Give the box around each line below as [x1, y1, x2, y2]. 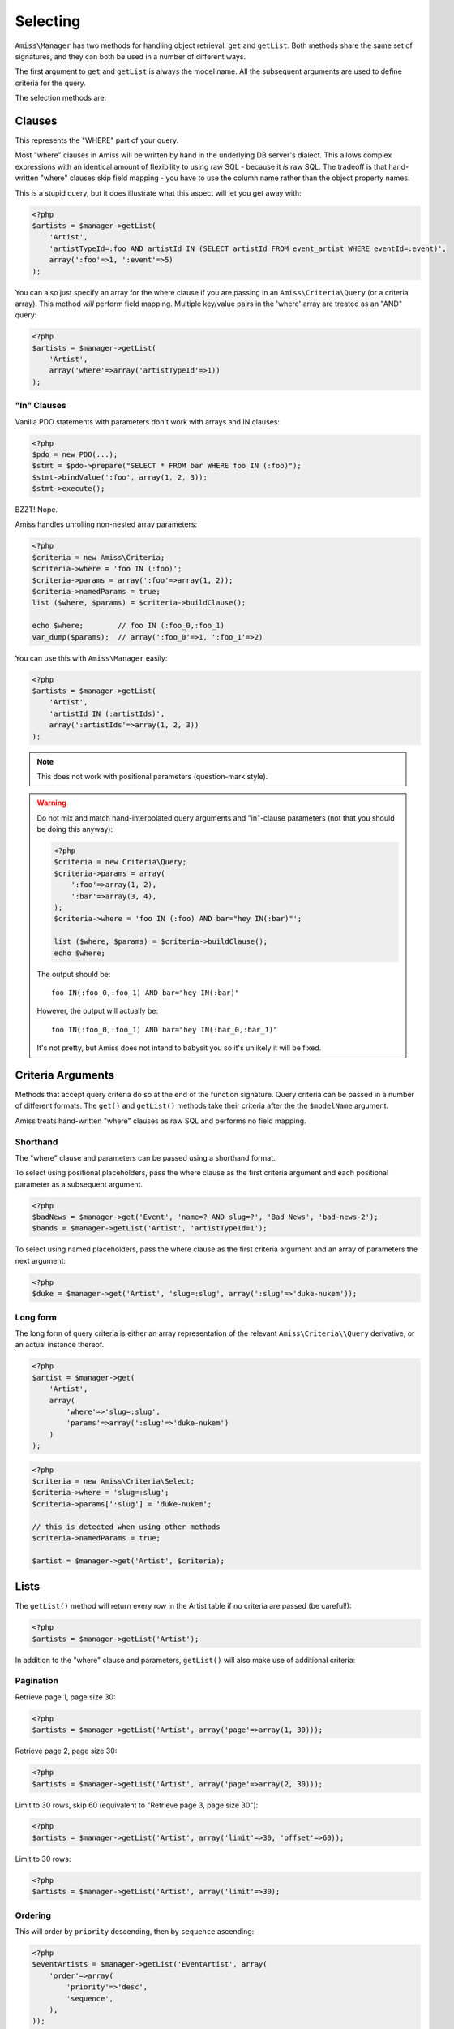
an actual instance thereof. [15, 1340, 105, 1350]
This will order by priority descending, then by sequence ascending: [15, 1926, 255, 1936]
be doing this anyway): [36, 825, 113, 834]
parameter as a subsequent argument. [15, 1179, 143, 1189]
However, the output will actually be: [36, 1006, 158, 1016]
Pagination [15, 1675, 58, 1687]
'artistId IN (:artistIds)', [49, 709, 165, 718]
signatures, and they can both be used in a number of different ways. [15, 51, 246, 61]
